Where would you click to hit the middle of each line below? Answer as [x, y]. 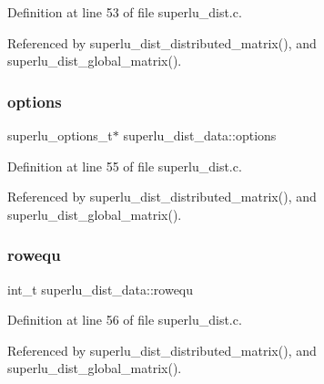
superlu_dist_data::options [200, 135]
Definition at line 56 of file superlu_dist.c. [125, 320]
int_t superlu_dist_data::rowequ [101, 289]
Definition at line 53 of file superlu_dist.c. [125, 12]
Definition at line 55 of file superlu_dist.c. [125, 166]
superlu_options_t [60, 135]
